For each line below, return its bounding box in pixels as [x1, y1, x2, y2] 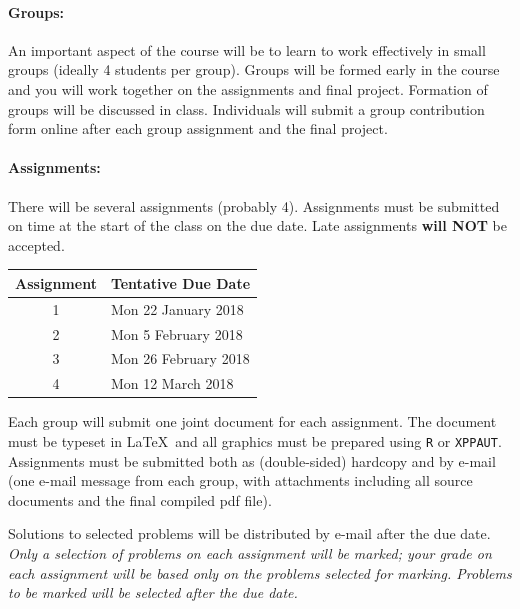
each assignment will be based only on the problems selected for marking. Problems [8, 562, 512, 583]
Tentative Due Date [110, 272, 251, 293]
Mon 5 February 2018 [110, 323, 243, 344]
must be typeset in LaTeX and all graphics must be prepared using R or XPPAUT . [8, 430, 502, 451]
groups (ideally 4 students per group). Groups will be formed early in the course [8, 59, 500, 80]
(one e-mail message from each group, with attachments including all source [8, 470, 473, 491]
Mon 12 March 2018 [110, 373, 234, 394]
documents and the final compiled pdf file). [8, 489, 272, 510]
